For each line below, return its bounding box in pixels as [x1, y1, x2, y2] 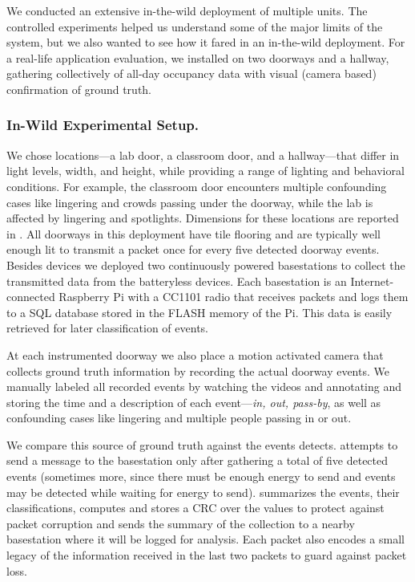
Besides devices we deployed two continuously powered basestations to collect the [6, 256, 405, 273]
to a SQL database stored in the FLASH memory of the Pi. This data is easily [6, 303, 393, 320]
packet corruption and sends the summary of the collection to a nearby [6, 515, 355, 531]
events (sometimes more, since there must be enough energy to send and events [6, 468, 396, 485]
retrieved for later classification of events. [6, 319, 208, 336]
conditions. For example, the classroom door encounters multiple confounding [6, 177, 387, 194]
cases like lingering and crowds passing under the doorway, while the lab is [6, 193, 373, 210]
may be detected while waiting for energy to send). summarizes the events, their [6, 483, 400, 500]
